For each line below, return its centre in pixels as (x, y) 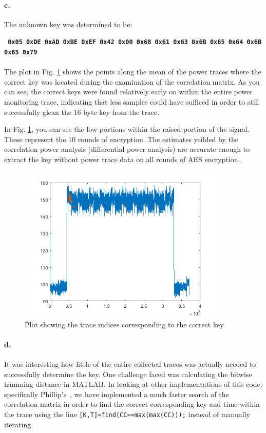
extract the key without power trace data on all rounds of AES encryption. (122, 159)
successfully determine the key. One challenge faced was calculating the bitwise (128, 374)
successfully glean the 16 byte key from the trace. (82, 112)
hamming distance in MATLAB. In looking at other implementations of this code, (133, 384)
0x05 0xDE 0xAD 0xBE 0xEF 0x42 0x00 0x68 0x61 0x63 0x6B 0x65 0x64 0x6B (135, 42)
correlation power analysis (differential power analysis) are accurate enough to (127, 149)
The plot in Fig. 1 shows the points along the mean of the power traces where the (133, 72)
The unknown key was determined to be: (68, 24)
